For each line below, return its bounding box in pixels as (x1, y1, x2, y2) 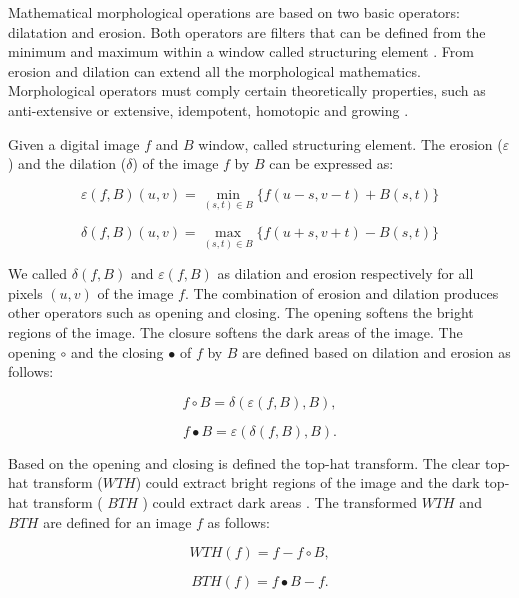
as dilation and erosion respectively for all (217, 263, 474, 284)
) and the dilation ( (8, 153, 127, 174)
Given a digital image (8, 133, 140, 154)
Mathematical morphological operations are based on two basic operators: (8, 2, 461, 22)
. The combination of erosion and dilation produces (184, 282, 499, 303)
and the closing (70, 341, 164, 362)
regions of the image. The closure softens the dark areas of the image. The (8, 321, 463, 342)
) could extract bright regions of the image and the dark (135, 472, 480, 493)
